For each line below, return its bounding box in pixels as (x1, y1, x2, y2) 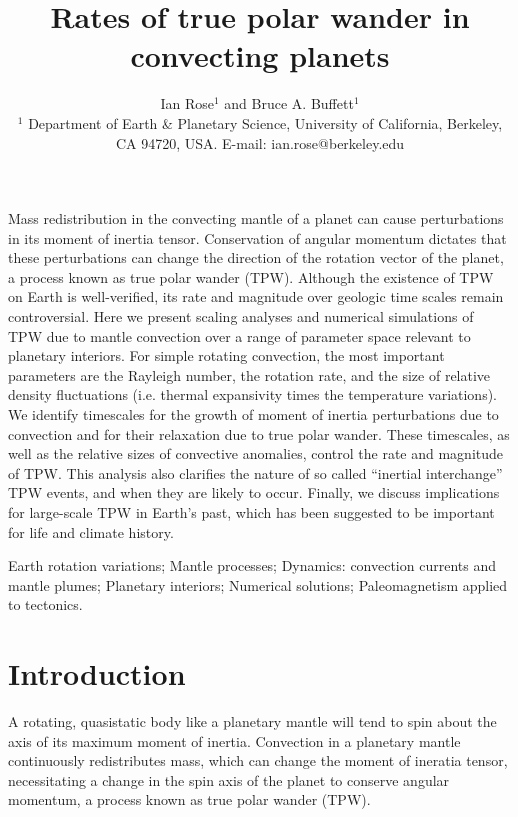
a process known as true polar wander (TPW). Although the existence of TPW (8, 266, 494, 287)
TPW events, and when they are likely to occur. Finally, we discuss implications (8, 482, 500, 503)
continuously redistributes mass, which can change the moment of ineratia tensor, (8, 750, 508, 771)
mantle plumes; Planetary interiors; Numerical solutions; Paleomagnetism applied (8, 574, 508, 595)
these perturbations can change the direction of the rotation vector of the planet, (8, 247, 504, 268)
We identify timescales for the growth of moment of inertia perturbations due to (8, 404, 499, 425)
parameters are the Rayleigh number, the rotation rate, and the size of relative (8, 364, 491, 385)
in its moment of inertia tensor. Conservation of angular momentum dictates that (8, 227, 507, 248)
